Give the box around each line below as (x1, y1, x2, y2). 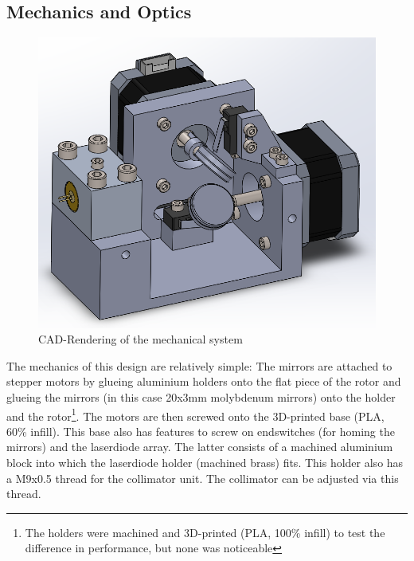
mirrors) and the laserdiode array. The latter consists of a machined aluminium (6, 438, 393, 455)
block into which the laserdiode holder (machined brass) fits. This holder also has (6, 453, 404, 470)
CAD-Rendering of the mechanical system (38, 331, 243, 347)
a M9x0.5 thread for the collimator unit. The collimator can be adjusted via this (6, 469, 399, 486)
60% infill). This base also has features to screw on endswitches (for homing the (6, 422, 395, 439)
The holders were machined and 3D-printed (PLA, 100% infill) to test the (25, 524, 385, 540)
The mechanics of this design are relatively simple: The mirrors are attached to (6, 357, 393, 374)
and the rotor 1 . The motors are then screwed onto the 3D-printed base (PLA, (6, 405, 385, 424)
